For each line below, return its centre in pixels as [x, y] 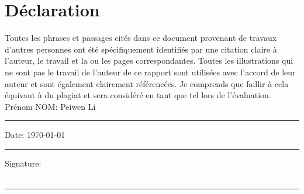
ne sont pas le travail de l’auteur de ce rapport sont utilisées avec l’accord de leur [150, 72]
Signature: [23, 163]
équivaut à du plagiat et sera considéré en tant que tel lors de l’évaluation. [138, 95]
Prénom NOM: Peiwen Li [50, 106]
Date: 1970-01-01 [35, 135]
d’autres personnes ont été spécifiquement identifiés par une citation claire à [141, 49]
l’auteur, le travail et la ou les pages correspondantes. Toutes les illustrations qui [149, 60]
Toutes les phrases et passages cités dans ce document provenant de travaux [141, 38]
